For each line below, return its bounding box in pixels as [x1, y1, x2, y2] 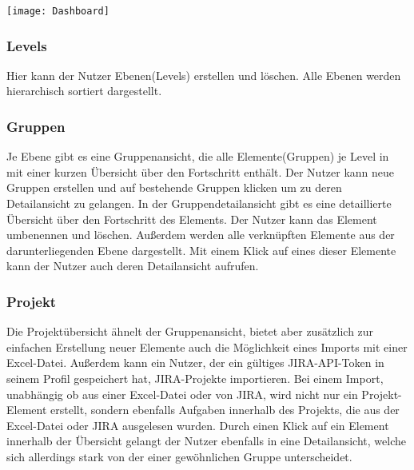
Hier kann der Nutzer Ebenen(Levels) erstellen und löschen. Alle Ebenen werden [6, 66, 401, 83]
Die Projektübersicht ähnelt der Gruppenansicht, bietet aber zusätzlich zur [6, 323, 374, 340]
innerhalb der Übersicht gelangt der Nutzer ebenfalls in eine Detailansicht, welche [6, 432, 406, 449]
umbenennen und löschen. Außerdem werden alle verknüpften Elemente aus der [6, 226, 395, 243]
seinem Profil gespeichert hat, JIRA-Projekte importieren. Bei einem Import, [6, 370, 384, 387]
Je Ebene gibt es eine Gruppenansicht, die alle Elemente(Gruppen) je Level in [6, 148, 389, 165]
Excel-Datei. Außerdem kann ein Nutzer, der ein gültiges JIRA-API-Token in [6, 354, 384, 371]
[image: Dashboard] [6, 6, 109, 17]
